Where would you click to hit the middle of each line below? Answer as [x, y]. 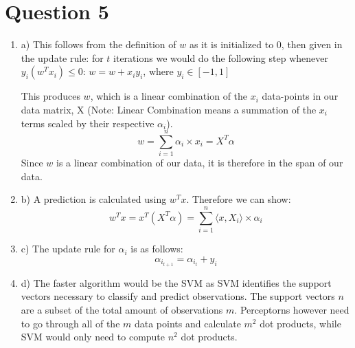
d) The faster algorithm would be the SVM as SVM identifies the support [176, 282]
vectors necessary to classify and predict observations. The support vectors [178, 296]
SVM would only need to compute [93, 337]
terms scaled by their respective [88, 123]
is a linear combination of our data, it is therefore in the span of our [200, 163]
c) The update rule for [68, 249]
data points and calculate [187, 323]
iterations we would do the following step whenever [221, 57]
